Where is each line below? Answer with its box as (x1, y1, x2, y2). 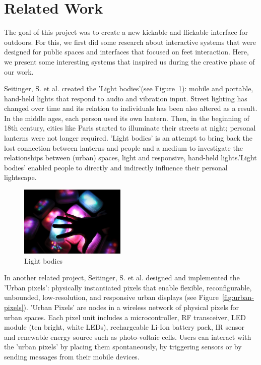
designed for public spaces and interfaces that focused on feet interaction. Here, (4, 46, 249, 57)
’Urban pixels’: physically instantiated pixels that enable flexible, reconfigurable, (4, 282, 252, 292)
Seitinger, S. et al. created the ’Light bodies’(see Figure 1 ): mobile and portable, (4, 83, 253, 94)
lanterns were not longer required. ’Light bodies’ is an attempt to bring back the (4, 133, 253, 143)
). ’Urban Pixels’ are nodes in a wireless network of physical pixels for (23, 302, 239, 313)
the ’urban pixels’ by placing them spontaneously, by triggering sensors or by (4, 341, 242, 352)
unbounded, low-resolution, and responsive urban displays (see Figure (4, 292, 219, 302)
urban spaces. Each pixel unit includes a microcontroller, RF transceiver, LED (4, 312, 246, 322)
